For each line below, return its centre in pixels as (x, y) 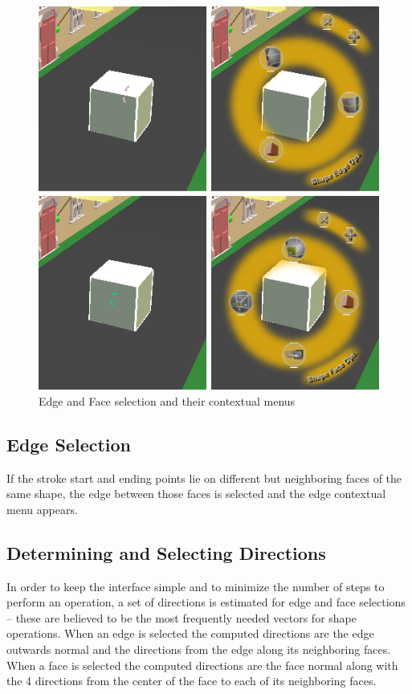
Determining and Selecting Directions (166, 552)
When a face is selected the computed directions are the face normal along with (202, 665)
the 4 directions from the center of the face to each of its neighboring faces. (192, 681)
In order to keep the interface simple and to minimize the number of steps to (196, 586)
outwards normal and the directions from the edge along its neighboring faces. (199, 649)
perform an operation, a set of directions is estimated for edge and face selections (206, 602)
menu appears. (42, 509)
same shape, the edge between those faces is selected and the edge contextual (196, 494)
